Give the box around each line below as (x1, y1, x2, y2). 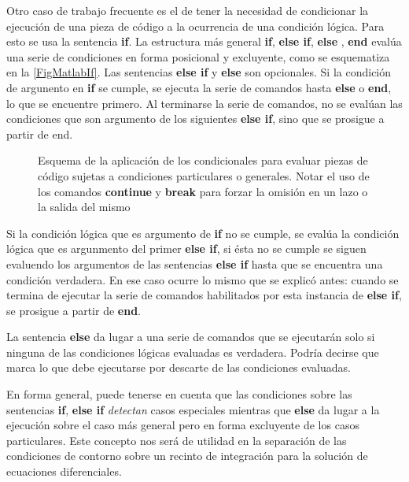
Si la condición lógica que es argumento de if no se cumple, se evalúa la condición (6, 224, 400, 241)
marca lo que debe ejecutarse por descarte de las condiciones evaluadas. (6, 359, 351, 376)
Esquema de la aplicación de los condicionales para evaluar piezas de (38, 152, 368, 169)
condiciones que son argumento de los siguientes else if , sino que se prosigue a (6, 110, 385, 127)
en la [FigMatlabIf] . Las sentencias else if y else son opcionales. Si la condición (6, 64, 392, 80)
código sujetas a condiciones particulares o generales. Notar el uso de (38, 167, 370, 184)
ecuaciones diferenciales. (6, 463, 122, 480)
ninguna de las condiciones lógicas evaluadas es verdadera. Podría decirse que (6, 343, 379, 360)
